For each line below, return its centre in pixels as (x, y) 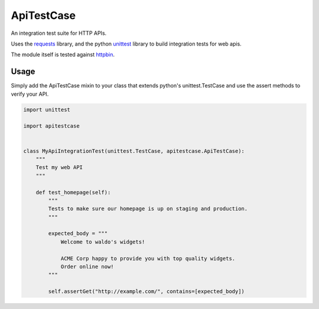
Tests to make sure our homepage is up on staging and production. (148, 209)
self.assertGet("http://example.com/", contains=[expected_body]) (147, 292)
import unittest (47, 110)
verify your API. (30, 94)
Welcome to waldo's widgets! (103, 242)
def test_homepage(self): (73, 192)
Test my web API (59, 167)
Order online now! (87, 267)
